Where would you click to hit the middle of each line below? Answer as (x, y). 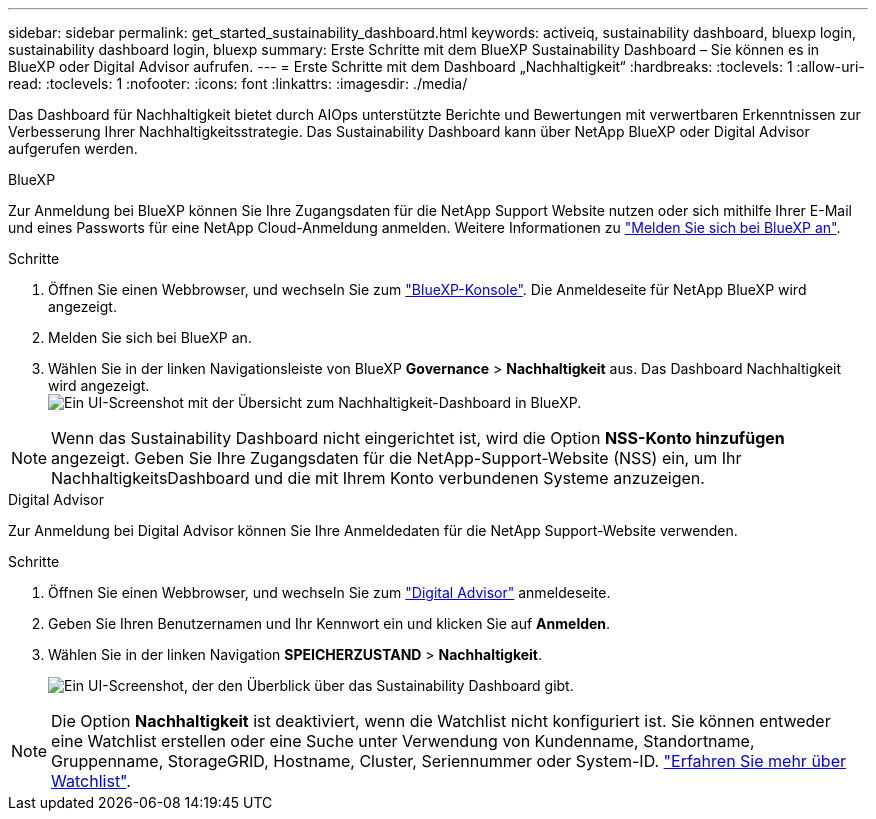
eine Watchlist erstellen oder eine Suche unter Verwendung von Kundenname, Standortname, (403, 741)
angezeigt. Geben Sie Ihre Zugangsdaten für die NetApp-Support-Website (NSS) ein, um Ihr (396, 458)
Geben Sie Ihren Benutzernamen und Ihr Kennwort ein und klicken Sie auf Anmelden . (329, 623)
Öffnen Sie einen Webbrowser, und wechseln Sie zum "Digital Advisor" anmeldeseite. (329, 592)
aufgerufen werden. (73, 148)
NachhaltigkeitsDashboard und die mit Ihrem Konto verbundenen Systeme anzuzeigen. (378, 478)
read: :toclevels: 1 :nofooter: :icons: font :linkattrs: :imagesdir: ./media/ (238, 83)
